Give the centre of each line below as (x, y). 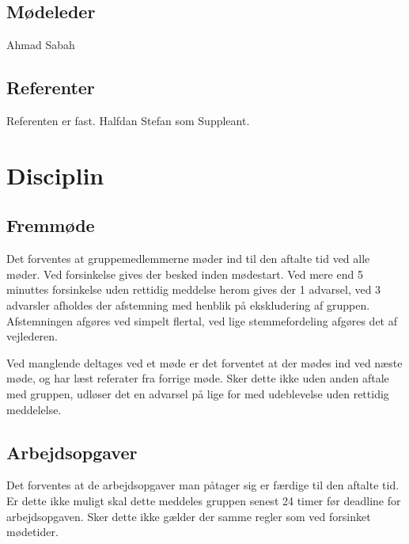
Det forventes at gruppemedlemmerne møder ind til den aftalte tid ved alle (188, 259)
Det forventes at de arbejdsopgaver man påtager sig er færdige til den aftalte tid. (203, 485)
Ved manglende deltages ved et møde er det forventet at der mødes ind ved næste (204, 362)
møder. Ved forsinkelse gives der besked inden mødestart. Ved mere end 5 (185, 274)
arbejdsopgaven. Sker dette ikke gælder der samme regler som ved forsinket (189, 516)
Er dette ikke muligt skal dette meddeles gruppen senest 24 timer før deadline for (204, 500)
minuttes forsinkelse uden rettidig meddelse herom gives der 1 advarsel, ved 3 (194, 289)
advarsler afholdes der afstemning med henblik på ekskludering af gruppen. (188, 304)
